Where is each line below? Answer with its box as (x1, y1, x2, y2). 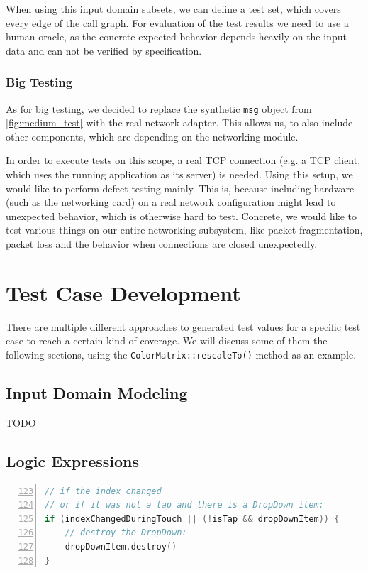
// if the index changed (45, 486, 162, 496)
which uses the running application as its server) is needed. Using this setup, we (6, 167, 353, 182)
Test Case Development (6, 278, 241, 307)
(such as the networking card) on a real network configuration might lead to (6, 195, 336, 209)
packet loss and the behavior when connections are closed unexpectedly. (6, 236, 318, 251)
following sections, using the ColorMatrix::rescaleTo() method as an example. (6, 346, 357, 361)
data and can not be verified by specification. (6, 43, 202, 58)
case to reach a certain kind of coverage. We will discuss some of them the (6, 333, 328, 348)
